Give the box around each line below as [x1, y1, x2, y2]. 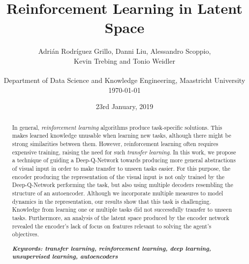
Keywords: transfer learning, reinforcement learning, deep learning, [12, 243, 211, 253]
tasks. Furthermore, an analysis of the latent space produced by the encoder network [12, 213, 229, 222]
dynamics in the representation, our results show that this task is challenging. [12, 197, 211, 205]
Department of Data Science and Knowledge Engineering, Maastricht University [3, 75, 246, 85]
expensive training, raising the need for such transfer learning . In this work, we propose [12, 148, 236, 156]
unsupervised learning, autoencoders [12, 252, 118, 261]
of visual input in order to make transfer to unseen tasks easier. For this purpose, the [12, 164, 230, 172]
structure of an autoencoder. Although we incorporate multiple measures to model [12, 189, 223, 197]
